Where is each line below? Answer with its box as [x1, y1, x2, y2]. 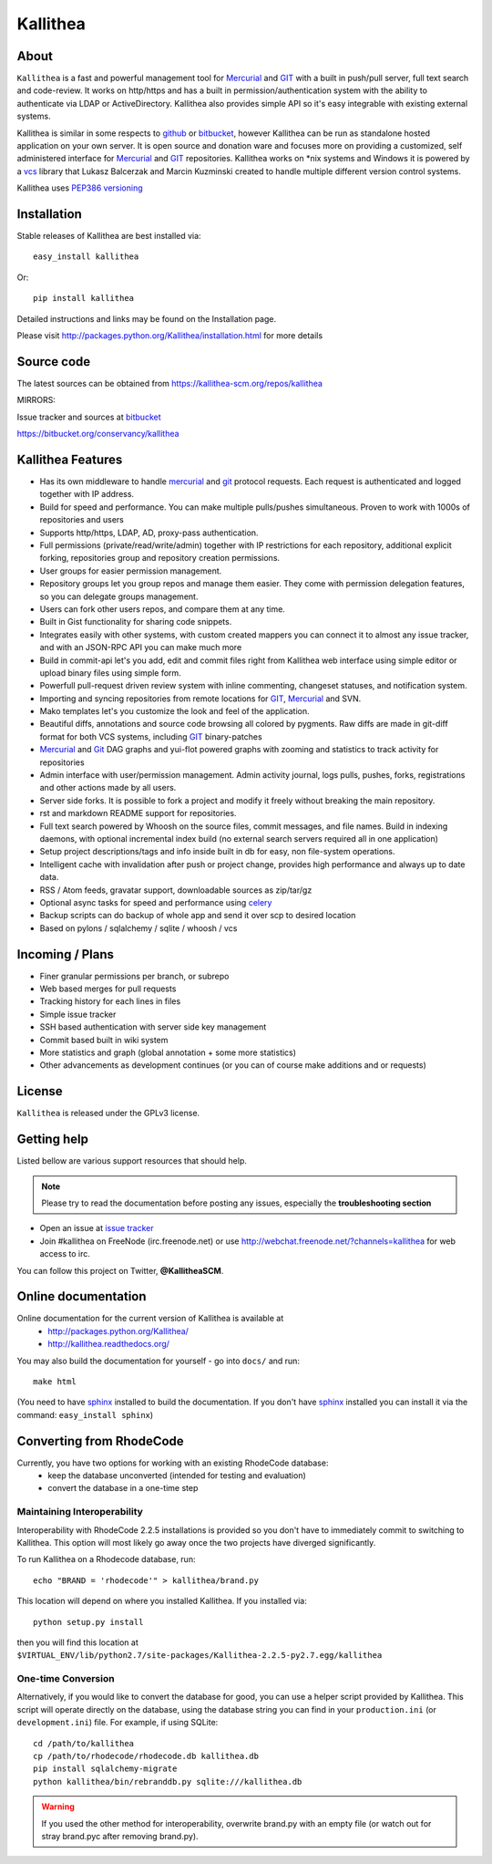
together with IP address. [39, 489, 135, 500]
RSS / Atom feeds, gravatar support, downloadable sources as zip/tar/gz [39, 885, 313, 896]
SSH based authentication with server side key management [39, 1021, 267, 1032]
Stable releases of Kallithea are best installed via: [16, 231, 201, 242]
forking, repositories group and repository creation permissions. [39, 553, 281, 564]
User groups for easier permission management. [39, 565, 222, 576]
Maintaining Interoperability [16, 1506, 143, 1518]
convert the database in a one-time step [47, 1483, 199, 1494]
